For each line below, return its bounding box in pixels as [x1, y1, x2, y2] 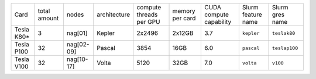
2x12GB [172, 29, 194, 37]
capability [204, 18, 232, 26]
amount [37, 15, 59, 22]
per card [172, 15, 196, 22]
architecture [97, 10, 130, 19]
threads [136, 10, 158, 19]
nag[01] [66, 29, 88, 37]
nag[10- [66, 55, 88, 63]
